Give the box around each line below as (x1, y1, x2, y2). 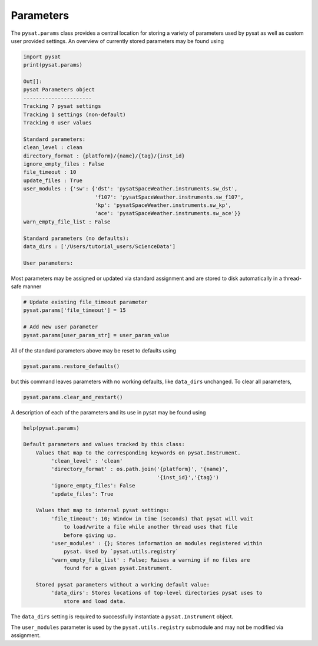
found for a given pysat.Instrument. (64, 565, 173, 572)
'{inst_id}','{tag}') (157, 474, 219, 480)
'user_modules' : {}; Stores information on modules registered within (51, 540, 263, 546)
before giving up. (64, 532, 117, 539)
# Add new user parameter (23, 324, 98, 330)
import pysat (23, 53, 61, 60)
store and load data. (64, 598, 126, 604)
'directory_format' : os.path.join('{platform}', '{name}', (51, 466, 228, 473)
